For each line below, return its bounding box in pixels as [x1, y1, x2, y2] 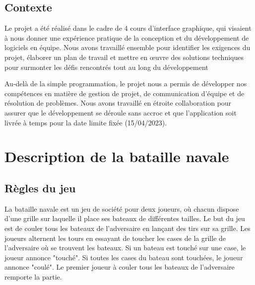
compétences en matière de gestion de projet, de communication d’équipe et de [4, 88, 245, 98]
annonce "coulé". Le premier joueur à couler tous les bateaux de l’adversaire [4, 262, 235, 272]
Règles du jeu [4, 180, 76, 195]
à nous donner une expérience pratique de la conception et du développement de [4, 32, 249, 43]
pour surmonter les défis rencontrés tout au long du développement [4, 61, 208, 72]
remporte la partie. [4, 271, 62, 282]
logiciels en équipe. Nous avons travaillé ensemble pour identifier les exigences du [4, 42, 251, 53]
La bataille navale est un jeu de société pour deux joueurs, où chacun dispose [4, 203, 239, 214]
